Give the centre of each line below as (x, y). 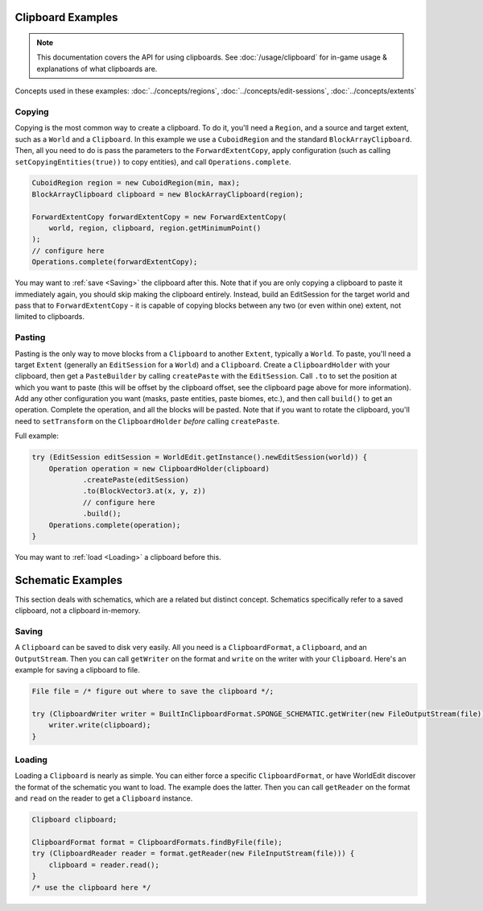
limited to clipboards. (50, 317)
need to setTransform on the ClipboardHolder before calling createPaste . (147, 421)
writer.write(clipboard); (100, 725)
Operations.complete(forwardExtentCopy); (115, 262)
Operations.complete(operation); (115, 525)
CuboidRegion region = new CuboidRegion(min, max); (136, 183)
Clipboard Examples (66, 17)
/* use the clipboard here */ (91, 887)
